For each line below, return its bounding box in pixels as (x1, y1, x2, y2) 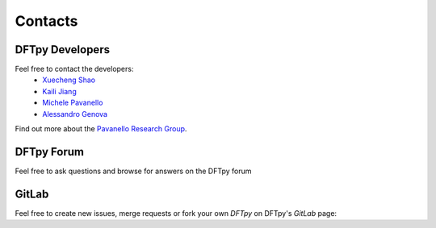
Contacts (15, 12, 78, 30)
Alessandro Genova (42, 109, 108, 118)
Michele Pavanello (42, 97, 103, 108)
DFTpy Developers (15, 43, 111, 56)
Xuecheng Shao (42, 75, 96, 85)
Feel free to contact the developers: (15, 64, 134, 74)
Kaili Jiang (42, 86, 77, 96)
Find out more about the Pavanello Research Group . (15, 124, 187, 134)
